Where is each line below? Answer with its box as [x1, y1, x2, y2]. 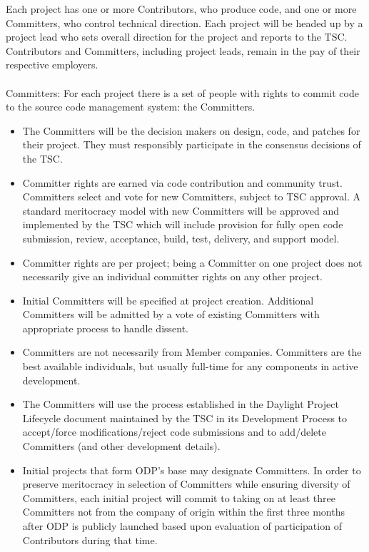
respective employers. [6, 57, 98, 72]
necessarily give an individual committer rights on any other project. [22, 269, 323, 284]
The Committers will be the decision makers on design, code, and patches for [22, 123, 360, 138]
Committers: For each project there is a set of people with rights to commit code [6, 85, 359, 100]
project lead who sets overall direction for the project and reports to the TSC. [6, 29, 348, 44]
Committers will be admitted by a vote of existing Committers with [22, 307, 320, 322]
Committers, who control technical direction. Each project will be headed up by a [6, 15, 363, 30]
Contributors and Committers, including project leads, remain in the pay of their [6, 43, 360, 58]
